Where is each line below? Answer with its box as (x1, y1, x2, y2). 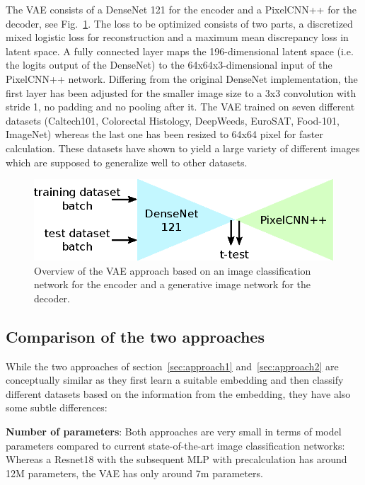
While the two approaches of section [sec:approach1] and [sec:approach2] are (6, 358, 339, 373)
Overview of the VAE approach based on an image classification (34, 263, 311, 278)
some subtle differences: (6, 400, 108, 415)
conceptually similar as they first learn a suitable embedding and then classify (6, 372, 344, 387)
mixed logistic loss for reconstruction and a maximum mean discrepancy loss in (6, 30, 349, 45)
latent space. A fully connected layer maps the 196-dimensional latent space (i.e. (6, 43, 354, 58)
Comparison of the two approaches (6, 325, 265, 347)
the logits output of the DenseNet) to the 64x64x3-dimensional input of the (6, 57, 332, 72)
